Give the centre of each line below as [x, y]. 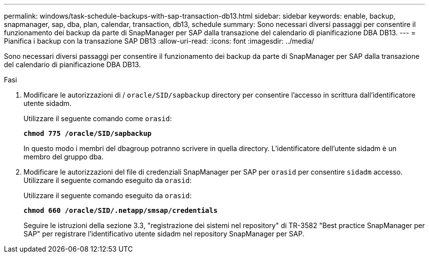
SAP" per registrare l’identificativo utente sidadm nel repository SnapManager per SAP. [164, 234]
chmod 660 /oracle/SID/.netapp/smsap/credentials [121, 210]
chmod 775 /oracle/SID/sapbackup [88, 133]
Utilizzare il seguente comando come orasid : [98, 118]
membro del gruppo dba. [64, 157]
